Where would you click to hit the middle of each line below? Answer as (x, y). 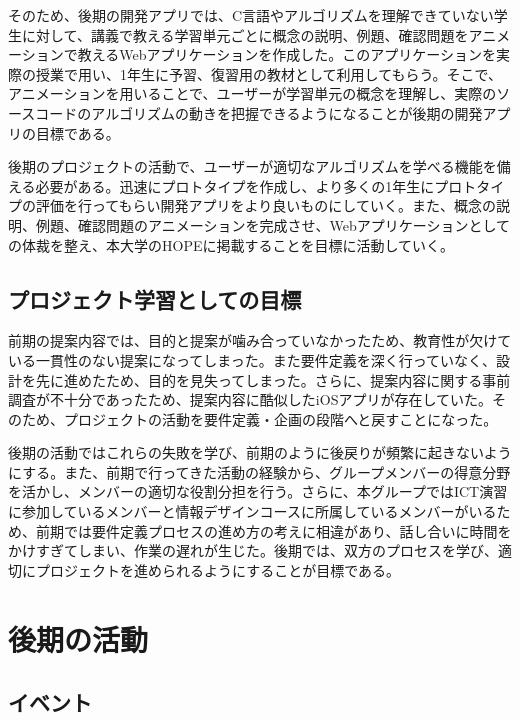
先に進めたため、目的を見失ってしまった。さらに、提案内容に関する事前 (273, 379)
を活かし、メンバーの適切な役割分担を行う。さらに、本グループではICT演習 (258, 491)
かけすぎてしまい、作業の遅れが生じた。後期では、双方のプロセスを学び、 (253, 550)
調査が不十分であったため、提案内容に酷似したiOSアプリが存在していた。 (250, 399)
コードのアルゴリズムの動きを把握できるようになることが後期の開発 (259, 112)
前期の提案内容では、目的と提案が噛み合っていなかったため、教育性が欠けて (260, 340)
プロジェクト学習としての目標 (155, 298)
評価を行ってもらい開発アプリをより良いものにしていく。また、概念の (265, 205)
